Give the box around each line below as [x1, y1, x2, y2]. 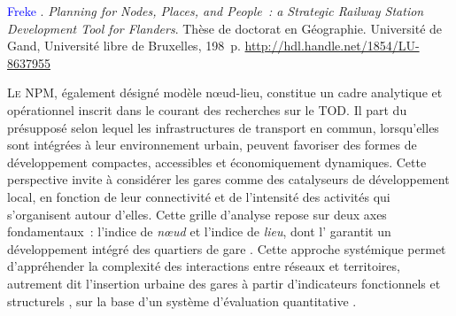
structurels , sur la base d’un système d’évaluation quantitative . [7, 291, 357, 310]
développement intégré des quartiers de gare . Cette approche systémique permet [7, 239, 446, 258]
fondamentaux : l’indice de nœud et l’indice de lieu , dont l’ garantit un [7, 222, 391, 241]
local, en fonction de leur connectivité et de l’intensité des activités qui [7, 187, 390, 205]
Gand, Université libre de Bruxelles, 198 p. [7, 36, 241, 55]
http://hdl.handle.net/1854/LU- [244, 36, 420, 55]
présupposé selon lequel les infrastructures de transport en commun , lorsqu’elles [7, 118, 439, 136]
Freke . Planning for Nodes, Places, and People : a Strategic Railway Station [7, 2, 424, 19]
